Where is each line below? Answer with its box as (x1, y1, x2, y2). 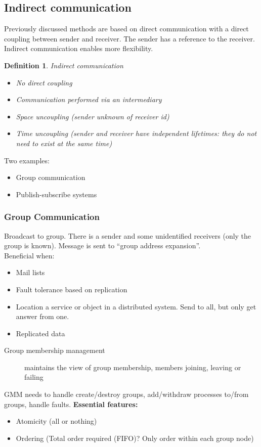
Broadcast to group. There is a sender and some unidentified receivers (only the (4, 230, 251, 241)
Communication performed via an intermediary (16, 94, 162, 105)
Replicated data (16, 328, 65, 338)
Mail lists (16, 267, 45, 278)
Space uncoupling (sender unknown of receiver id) (16, 111, 169, 121)
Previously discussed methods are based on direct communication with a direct (4, 23, 249, 34)
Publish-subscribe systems (16, 189, 97, 199)
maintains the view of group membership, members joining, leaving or (24, 362, 241, 372)
